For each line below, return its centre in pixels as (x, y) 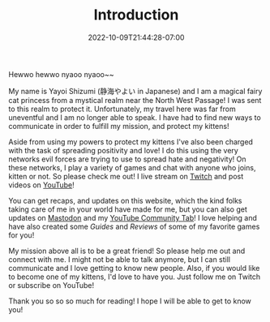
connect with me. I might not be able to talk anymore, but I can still (120, 259)
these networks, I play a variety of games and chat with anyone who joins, (132, 167)
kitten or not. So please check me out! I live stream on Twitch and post (126, 176)
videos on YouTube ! (41, 185)
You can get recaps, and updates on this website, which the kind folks (125, 200)
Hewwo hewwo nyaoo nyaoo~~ (61, 74)
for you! (21, 235)
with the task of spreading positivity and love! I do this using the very (124, 150)
